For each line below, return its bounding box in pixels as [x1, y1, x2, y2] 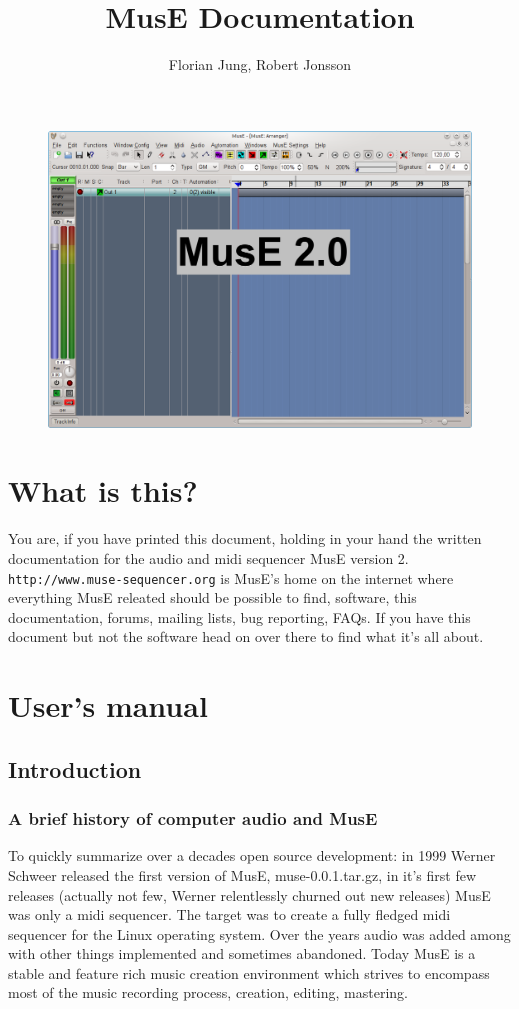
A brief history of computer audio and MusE [8, 806, 378, 831]
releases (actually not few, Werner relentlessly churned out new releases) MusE [8, 884, 491, 905]
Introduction [8, 753, 142, 784]
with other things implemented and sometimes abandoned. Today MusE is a [8, 943, 476, 964]
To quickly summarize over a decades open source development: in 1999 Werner [8, 845, 496, 866]
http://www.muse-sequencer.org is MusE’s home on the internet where [8, 567, 454, 588]
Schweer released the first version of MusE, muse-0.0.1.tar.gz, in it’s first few [8, 864, 476, 885]
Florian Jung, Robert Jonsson [168, 54, 352, 75]
